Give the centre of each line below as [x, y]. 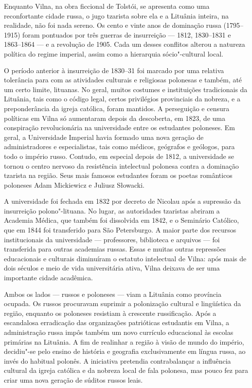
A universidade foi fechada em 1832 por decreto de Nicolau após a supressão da [123, 201]
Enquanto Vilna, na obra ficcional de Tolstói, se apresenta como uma [107, 6]
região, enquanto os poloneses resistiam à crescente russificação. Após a [110, 313]
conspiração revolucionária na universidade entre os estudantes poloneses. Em [119, 127]
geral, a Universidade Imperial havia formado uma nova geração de [104, 137]
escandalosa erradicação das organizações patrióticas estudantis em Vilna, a [117, 322]
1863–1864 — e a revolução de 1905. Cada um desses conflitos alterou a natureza [125, 44]
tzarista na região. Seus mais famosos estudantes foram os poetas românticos [118, 175]
